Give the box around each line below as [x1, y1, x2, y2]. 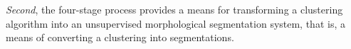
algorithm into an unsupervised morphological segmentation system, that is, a [6, 16, 345, 31]
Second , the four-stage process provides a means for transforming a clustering [6, 2, 343, 16]
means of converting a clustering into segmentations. [6, 30, 234, 45]
